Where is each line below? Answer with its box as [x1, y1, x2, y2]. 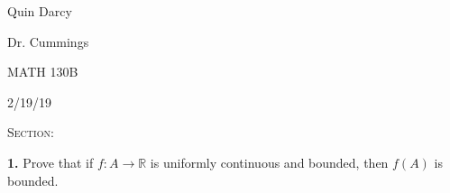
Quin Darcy [7, 2, 72, 20]
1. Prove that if [7, 152, 94, 171]
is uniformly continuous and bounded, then [150, 152, 389, 171]
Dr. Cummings [7, 32, 89, 51]
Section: [7, 123, 54, 142]
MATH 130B [7, 62, 78, 81]
